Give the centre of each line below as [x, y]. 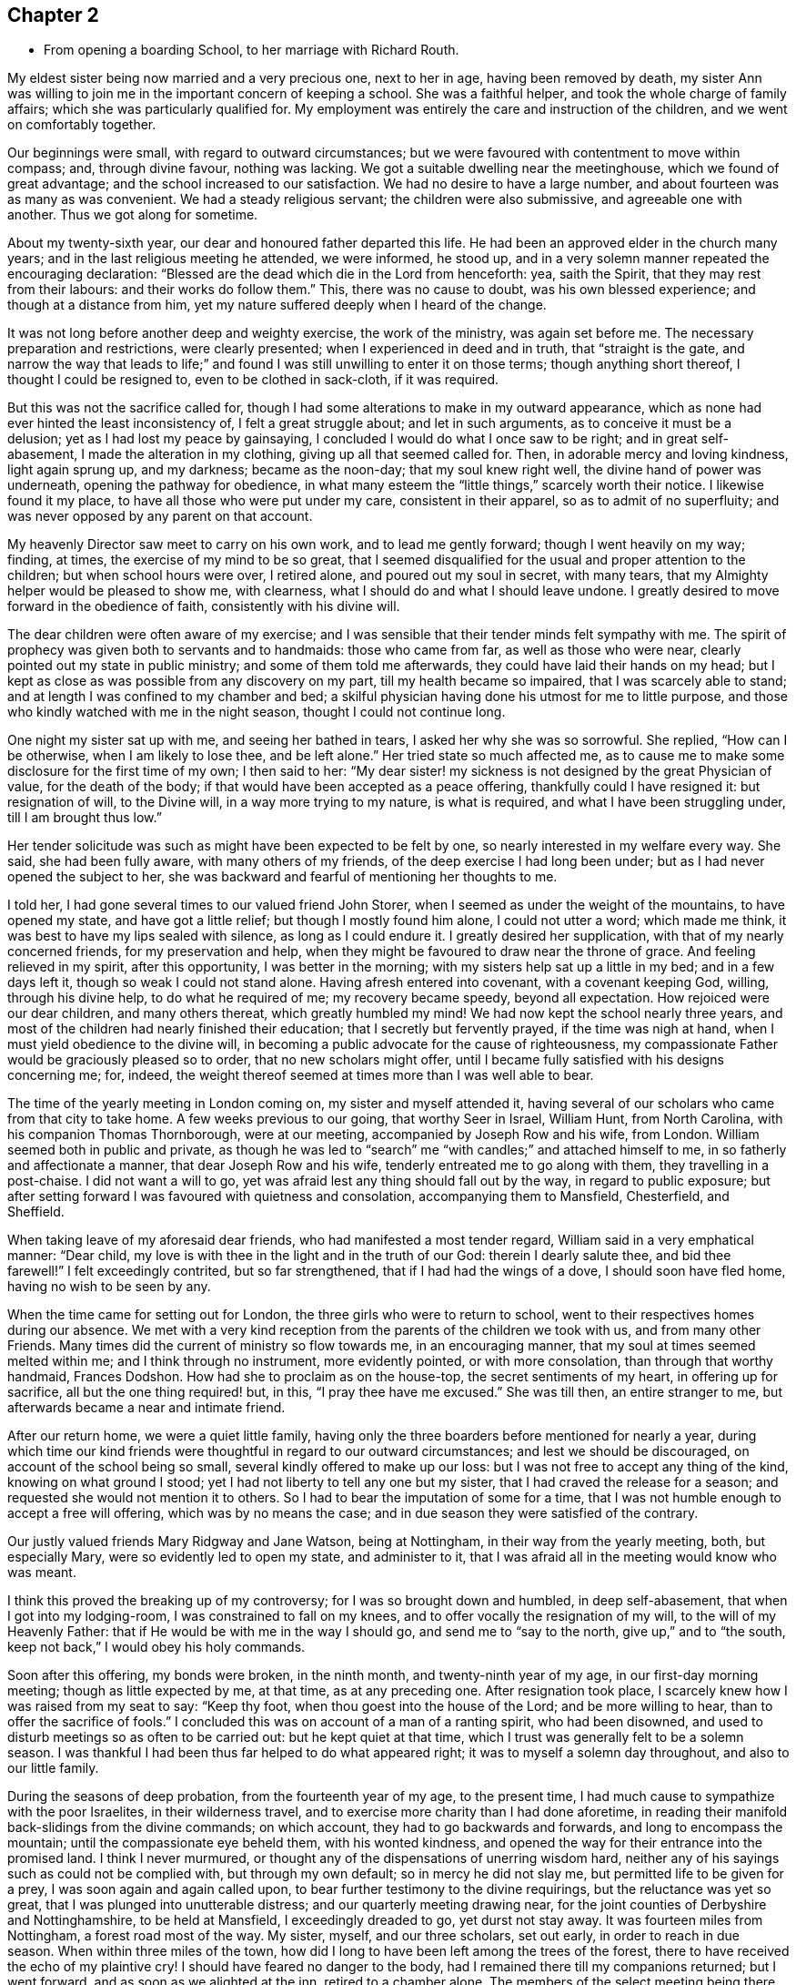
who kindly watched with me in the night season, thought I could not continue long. [257, 712]
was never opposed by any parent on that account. [160, 516]
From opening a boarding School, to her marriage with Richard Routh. [252, 50]
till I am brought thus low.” [85, 818]
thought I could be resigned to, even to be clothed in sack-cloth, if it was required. [253, 380]
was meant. [42, 1573]
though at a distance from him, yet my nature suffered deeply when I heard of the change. [277, 305]
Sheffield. [36, 1212]
